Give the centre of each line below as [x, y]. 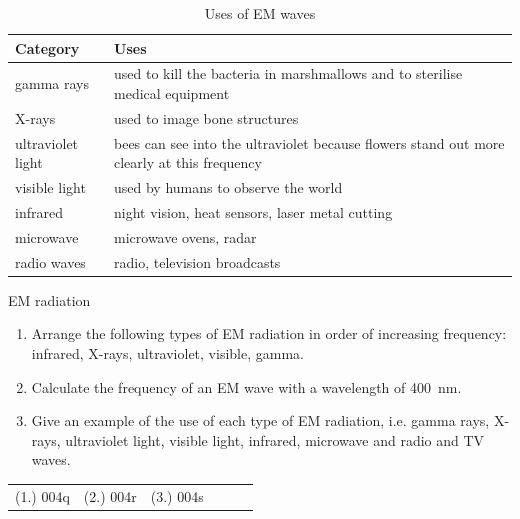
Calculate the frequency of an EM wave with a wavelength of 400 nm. [246, 386]
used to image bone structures [206, 117]
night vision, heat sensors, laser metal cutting [253, 212]
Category [47, 47]
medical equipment [172, 93]
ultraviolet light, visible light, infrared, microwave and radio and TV [275, 439]
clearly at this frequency [188, 162]
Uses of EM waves [260, 13]
